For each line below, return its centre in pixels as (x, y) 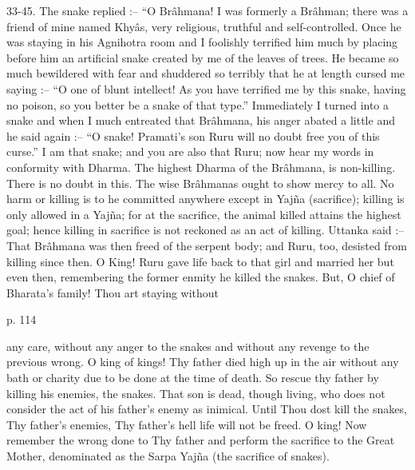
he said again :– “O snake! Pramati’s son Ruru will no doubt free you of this (193, 135)
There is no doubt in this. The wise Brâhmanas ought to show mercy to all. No (200, 183)
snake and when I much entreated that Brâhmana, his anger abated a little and (201, 120)
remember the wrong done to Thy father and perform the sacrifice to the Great (201, 440)
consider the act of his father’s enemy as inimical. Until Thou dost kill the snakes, (207, 409)
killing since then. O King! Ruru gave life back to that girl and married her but (200, 261)
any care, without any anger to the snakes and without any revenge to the (188, 346)
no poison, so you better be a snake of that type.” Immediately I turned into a (198, 104)
